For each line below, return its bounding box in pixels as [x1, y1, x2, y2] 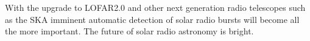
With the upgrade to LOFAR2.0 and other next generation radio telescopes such [5, 1, 306, 13]
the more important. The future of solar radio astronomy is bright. [5, 25, 254, 37]
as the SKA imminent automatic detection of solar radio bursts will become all [5, 13, 300, 25]
